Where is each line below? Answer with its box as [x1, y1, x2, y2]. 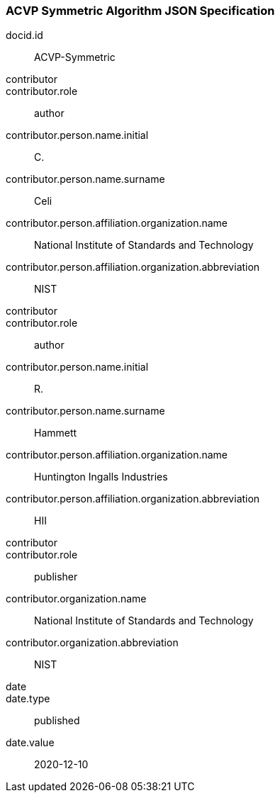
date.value [6, 736, 55, 749]
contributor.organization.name [6, 592, 147, 605]
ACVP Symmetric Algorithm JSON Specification [6, 4, 275, 18]
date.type [6, 692, 50, 705]
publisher [34, 571, 78, 583]
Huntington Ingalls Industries [34, 471, 168, 483]
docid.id [6, 29, 43, 42]
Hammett [34, 427, 77, 439]
